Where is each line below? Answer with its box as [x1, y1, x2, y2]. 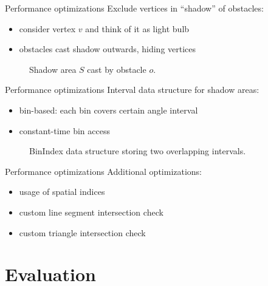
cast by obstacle [87, 63, 146, 75]
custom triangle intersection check [19, 226, 146, 239]
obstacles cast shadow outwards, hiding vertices [19, 43, 196, 55]
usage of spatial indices [19, 185, 105, 198]
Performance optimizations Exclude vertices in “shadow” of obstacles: [5, 2, 264, 14]
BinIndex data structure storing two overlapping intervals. [29, 145, 246, 157]
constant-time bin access [19, 124, 110, 137]
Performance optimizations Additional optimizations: [5, 165, 202, 177]
